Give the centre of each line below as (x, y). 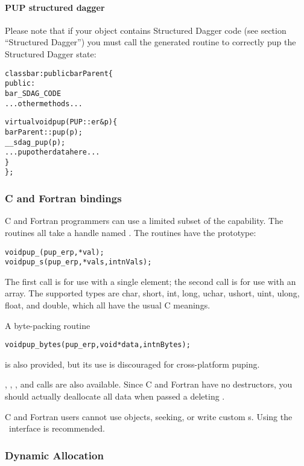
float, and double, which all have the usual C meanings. (108, 305)
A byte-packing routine (48, 325)
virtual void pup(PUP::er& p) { (61, 122)
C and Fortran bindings (63, 198)
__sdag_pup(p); (35, 142)
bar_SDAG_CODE (33, 93)
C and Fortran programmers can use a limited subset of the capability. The (144, 221)
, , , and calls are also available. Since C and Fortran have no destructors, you (149, 384)
